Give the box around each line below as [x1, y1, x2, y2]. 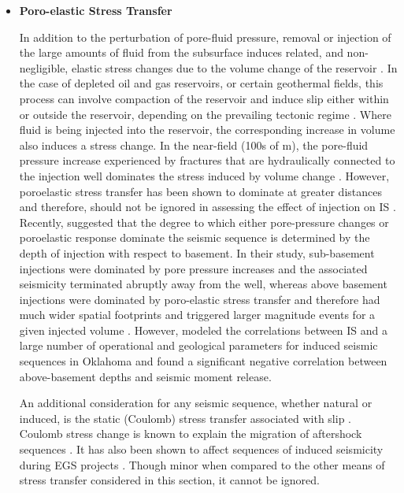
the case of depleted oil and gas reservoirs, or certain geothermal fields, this [19, 75, 384, 91]
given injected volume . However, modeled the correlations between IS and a [19, 321, 388, 338]
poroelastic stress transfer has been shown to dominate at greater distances [19, 183, 382, 199]
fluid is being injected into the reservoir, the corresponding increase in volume [19, 121, 395, 138]
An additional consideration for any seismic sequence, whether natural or [19, 395, 372, 411]
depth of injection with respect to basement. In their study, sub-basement [19, 244, 375, 261]
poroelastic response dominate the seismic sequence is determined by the [19, 229, 370, 246]
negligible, [19, 59, 69, 76]
